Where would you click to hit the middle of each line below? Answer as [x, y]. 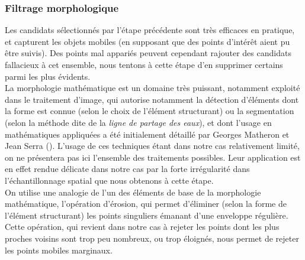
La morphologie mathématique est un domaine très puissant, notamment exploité [152, 88]
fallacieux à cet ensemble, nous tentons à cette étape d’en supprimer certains [144, 64]
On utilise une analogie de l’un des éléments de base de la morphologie [133, 192]
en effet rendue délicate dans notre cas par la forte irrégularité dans [127, 169]
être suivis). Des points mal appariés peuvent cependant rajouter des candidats [148, 53]
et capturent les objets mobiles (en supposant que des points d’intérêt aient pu [147, 41]
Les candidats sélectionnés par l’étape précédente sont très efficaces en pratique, [150, 30]
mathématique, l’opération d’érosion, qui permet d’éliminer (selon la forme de [146, 204]
